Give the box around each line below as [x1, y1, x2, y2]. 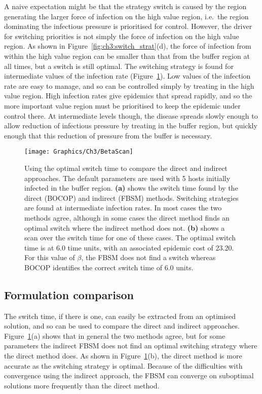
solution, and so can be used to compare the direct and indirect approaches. [4, 320, 240, 331]
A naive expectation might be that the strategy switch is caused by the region [4, 1, 247, 11]
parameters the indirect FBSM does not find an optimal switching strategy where [4, 340, 257, 351]
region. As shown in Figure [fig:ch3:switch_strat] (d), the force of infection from [4, 41, 251, 51]
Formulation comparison [4, 286, 134, 302]
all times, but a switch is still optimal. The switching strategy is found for [4, 60, 234, 71]
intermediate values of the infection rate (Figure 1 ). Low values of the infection [4, 70, 251, 81]
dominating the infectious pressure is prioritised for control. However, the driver [4, 21, 252, 31]
